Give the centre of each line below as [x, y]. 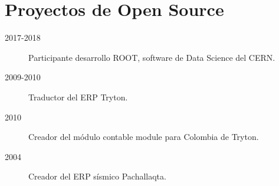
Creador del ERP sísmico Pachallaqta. [97, 176]
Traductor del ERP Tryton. [78, 97]
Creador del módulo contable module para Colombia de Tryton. [144, 137]
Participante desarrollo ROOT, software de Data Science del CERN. [152, 57]
